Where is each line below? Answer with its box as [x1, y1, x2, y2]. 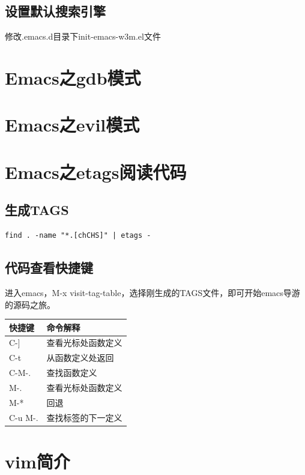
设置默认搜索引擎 [5, 2, 106, 20]
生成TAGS [5, 201, 69, 219]
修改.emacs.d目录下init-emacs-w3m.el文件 [5, 30, 161, 43]
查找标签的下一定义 [46, 411, 122, 423]
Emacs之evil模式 [5, 112, 140, 137]
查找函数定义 [46, 366, 97, 379]
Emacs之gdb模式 [5, 65, 141, 89]
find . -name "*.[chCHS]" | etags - [5, 231, 151, 240]
